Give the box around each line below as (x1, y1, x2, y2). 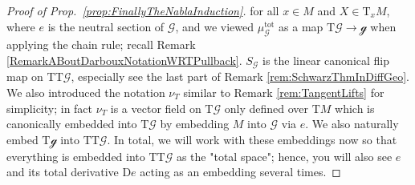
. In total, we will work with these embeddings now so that (107, 131, 397, 147)
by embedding (160, 115, 230, 132)
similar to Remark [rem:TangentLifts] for (183, 84, 384, 101)
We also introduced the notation (6, 84, 165, 101)
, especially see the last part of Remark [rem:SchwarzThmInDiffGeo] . (71, 68, 410, 85)
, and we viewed (175, 18, 254, 34)
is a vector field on (110, 99, 201, 116)
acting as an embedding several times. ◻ (140, 163, 341, 180)
